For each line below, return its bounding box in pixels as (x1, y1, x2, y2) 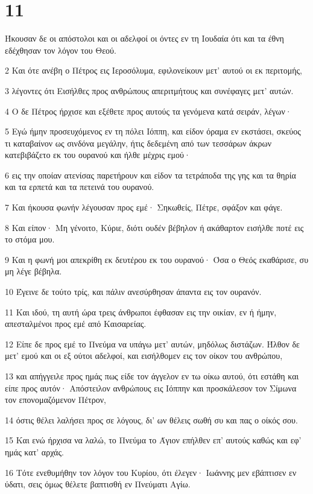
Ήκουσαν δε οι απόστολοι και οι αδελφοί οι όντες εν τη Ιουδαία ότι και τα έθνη (5, 32, 284, 45)
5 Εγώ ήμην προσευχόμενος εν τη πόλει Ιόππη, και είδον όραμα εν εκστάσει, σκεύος (5, 125, 301, 138)
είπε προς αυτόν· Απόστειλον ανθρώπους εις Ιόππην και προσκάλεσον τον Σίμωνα (5, 381, 297, 394)
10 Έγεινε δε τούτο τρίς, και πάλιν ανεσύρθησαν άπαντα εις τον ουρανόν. (5, 285, 262, 298)
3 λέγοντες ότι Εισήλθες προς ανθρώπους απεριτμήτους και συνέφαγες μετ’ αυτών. (5, 84, 294, 97)
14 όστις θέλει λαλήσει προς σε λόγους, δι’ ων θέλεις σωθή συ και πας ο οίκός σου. (5, 413, 298, 426)
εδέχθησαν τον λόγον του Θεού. (5, 43, 116, 56)
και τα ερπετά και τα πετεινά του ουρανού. (5, 180, 154, 193)
